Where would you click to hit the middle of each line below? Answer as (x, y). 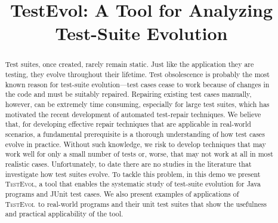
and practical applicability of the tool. (64, 214)
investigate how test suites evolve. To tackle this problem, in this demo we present (133, 174)
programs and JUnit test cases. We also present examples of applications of (122, 193)
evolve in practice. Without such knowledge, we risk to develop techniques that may (135, 144)
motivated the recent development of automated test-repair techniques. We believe (133, 114)
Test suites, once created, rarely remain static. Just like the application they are (129, 64)
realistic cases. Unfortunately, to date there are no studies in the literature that (128, 164)
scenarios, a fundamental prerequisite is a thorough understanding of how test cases (135, 134)
